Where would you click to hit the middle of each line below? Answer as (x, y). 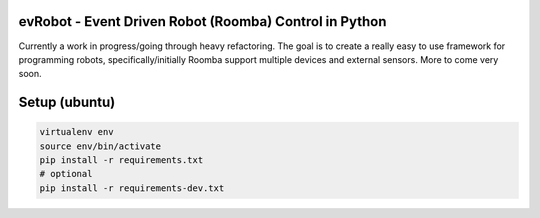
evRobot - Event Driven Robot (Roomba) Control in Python (202, 21)
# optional (66, 174)
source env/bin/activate (100, 146)
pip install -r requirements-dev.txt (132, 188)
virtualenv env (76, 132)
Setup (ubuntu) (67, 102)
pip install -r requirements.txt (121, 160)
